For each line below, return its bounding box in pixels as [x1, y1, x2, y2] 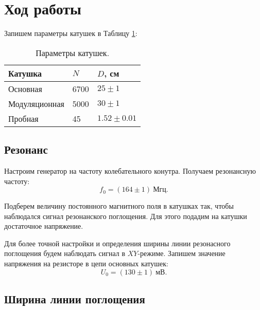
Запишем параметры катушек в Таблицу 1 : [4, 28, 137, 39]
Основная [8, 82, 42, 95]
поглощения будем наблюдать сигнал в [4, 248, 126, 259]
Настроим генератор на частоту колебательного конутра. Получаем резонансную [4, 165, 256, 176]
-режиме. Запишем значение [137, 248, 226, 259]
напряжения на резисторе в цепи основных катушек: [4, 258, 168, 269]
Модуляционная [8, 97, 64, 110]
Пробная [8, 112, 39, 124]
